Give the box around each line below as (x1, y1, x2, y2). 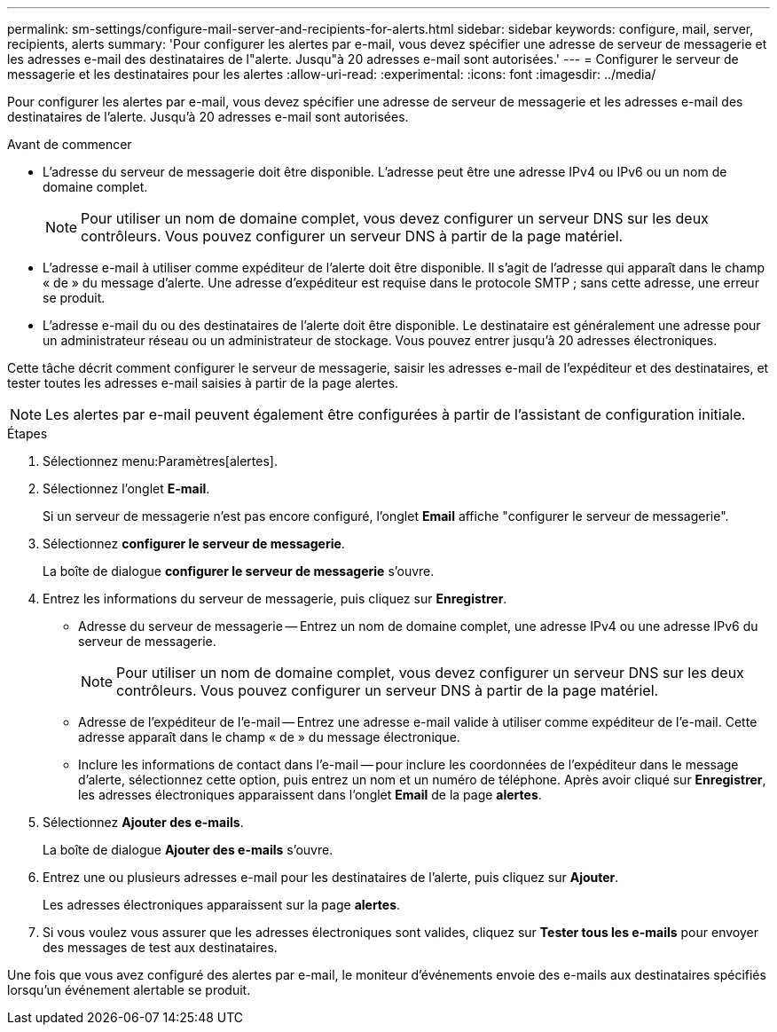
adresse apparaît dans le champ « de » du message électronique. (78, 729, 460, 744)
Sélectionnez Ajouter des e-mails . (43, 815, 244, 830)
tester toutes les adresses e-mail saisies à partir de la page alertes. (7, 375, 399, 390)
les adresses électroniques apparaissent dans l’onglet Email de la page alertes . (78, 787, 542, 802)
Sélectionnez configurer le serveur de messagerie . (43, 536, 345, 551)
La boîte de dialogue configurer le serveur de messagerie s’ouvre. (43, 563, 435, 579)
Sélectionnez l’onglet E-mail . (43, 481, 210, 496)
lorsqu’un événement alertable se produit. (7, 982, 251, 997)
